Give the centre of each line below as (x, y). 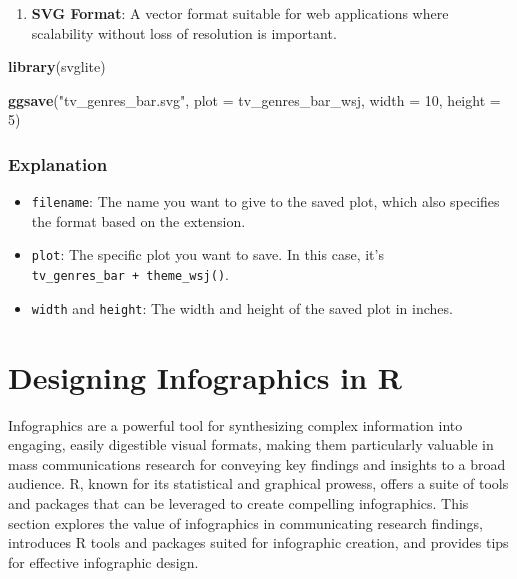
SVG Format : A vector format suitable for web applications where (240, 13)
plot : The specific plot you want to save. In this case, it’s (207, 254)
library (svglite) (57, 66)
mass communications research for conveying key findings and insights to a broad (257, 463)
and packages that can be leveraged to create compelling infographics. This (238, 502)
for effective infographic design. (103, 561)
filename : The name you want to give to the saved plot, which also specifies (265, 201)
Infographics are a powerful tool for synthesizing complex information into (235, 424)
